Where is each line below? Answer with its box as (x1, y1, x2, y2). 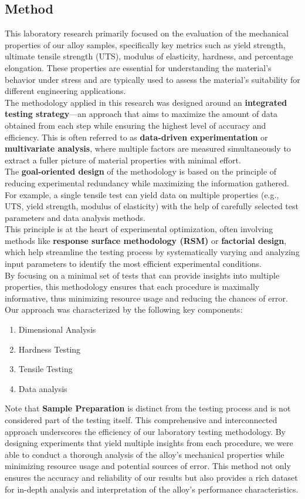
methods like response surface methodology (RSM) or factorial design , (5, 234, 287, 246)
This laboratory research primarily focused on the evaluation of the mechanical (5, 27, 289, 39)
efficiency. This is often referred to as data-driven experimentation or (5, 130, 268, 143)
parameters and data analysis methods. (5, 211, 145, 223)
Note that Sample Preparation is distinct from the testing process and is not (5, 402, 291, 414)
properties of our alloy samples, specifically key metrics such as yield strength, (5, 38, 286, 51)
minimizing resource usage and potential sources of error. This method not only (5, 460, 291, 472)
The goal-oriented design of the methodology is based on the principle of (5, 165, 277, 178)
